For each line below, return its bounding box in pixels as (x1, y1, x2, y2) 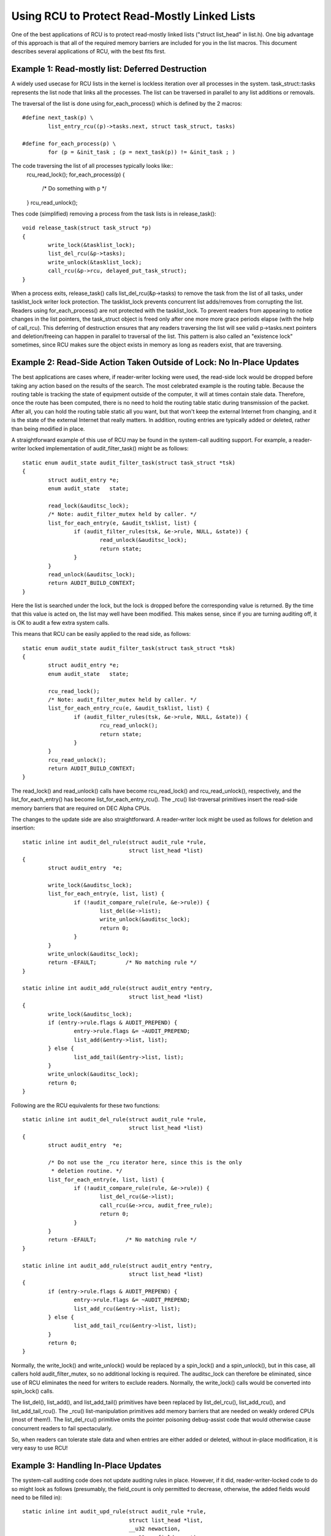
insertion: (11, 824, 36, 832)
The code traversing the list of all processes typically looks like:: (11, 162, 173, 170)
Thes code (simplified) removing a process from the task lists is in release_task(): (11, 210, 217, 217)
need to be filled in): (11, 1494, 63, 1502)
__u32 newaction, (129, 1526, 181, 1532)
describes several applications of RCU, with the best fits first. (11, 48, 166, 55)
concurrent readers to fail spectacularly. (11, 1424, 113, 1432)
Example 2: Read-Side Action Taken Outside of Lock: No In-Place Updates (11, 357, 300, 368)
